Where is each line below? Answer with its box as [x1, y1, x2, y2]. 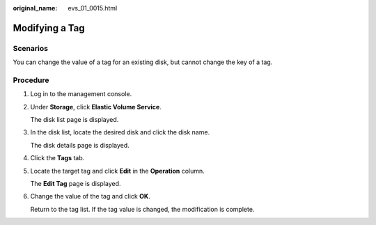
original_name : [13, 4, 58, 12]
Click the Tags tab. [30, 154, 85, 162]
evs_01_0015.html [68, 4, 118, 12]
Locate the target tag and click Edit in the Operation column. [30, 166, 205, 175]
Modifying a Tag [13, 22, 85, 34]
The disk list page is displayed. [30, 116, 119, 124]
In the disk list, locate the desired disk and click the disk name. [30, 128, 210, 137]
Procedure [13, 75, 49, 85]
